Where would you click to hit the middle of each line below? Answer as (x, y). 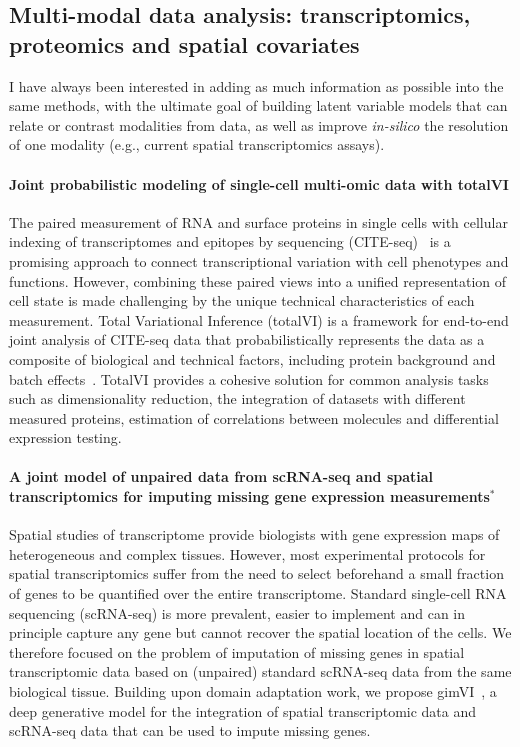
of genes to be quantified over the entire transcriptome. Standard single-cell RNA (258, 593)
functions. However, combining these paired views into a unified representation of (258, 280)
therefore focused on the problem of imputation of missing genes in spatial (237, 651)
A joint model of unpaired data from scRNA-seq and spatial (221, 476)
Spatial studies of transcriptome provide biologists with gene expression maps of (254, 534)
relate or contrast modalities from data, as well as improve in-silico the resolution (259, 124)
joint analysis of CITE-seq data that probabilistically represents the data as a (247, 339)
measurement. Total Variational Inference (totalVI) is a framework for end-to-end (259, 319)
